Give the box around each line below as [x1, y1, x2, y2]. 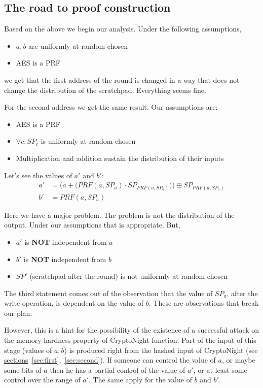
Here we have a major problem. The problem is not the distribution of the [4, 209, 235, 220]
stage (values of [4, 344, 52, 355]
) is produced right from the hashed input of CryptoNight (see [64, 344, 258, 355]
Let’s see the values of [4, 170, 72, 180]
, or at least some [193, 364, 247, 375]
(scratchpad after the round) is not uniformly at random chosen [29, 271, 228, 281]
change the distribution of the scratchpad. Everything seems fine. [4, 84, 206, 95]
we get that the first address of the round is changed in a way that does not [4, 74, 240, 85]
